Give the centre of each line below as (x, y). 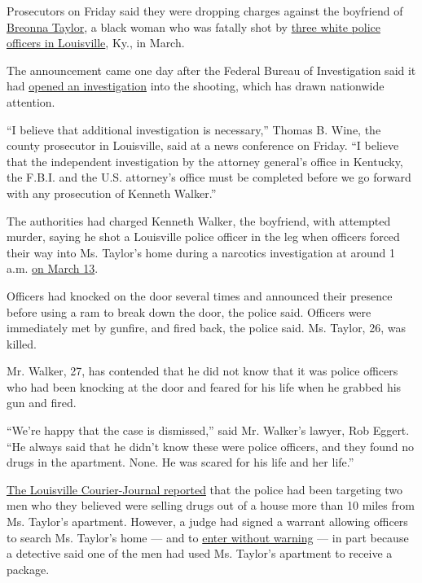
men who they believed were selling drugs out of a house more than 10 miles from (211, 505)
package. (28, 569)
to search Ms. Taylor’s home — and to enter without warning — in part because (208, 537)
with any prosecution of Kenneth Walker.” (112, 193)
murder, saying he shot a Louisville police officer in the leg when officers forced (203, 237)
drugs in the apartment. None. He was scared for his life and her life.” (180, 462)
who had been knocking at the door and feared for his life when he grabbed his (204, 386)
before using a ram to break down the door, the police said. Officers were (189, 311)
